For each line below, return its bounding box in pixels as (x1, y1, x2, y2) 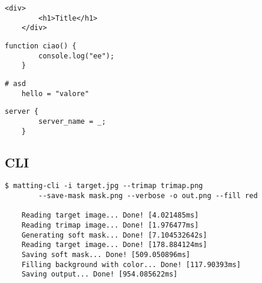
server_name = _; (38, 117, 106, 126)
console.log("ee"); (38, 51, 115, 60)
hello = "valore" (21, 89, 89, 98)
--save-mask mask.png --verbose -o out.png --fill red (38, 192, 258, 200)
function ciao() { (5, 41, 77, 50)
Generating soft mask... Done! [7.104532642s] (21, 231, 207, 239)
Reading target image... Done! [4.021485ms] (21, 211, 199, 220)
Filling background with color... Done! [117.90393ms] (21, 260, 241, 269)
